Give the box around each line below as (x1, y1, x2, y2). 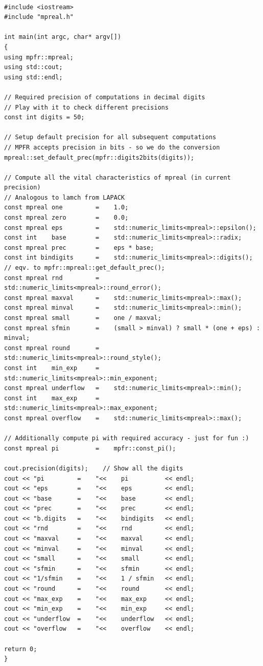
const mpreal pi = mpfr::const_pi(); (4, 444, 176, 452)
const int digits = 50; (4, 114, 85, 121)
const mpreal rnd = (4, 274, 100, 282)
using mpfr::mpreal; (4, 53, 74, 61)
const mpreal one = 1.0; (4, 204, 129, 211)
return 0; (4, 645, 37, 653)
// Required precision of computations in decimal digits (4, 93, 205, 101)
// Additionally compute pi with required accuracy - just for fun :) (4, 435, 249, 442)
